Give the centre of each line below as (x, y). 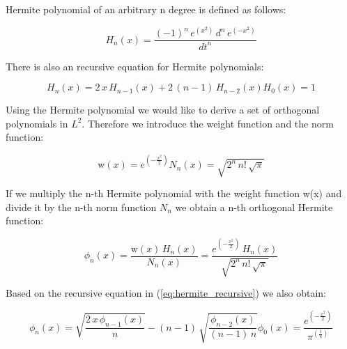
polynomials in (37, 123)
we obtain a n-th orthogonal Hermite (254, 207)
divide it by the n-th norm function (81, 207)
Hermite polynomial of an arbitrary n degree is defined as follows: (146, 9)
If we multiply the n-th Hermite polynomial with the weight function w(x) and (174, 193)
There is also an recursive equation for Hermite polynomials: (135, 66)
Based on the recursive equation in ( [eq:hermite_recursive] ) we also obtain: (166, 293)
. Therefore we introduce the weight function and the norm (208, 123)
